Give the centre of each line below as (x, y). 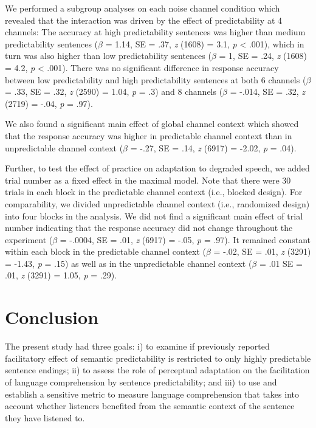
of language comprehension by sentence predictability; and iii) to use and (141, 381)
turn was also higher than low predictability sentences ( (108, 56)
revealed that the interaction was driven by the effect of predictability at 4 (143, 20)
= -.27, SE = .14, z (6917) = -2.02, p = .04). (213, 147)
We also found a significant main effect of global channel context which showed (152, 124)
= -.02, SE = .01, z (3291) (262, 251)
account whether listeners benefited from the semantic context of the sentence (150, 406)
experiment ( (29, 239)
